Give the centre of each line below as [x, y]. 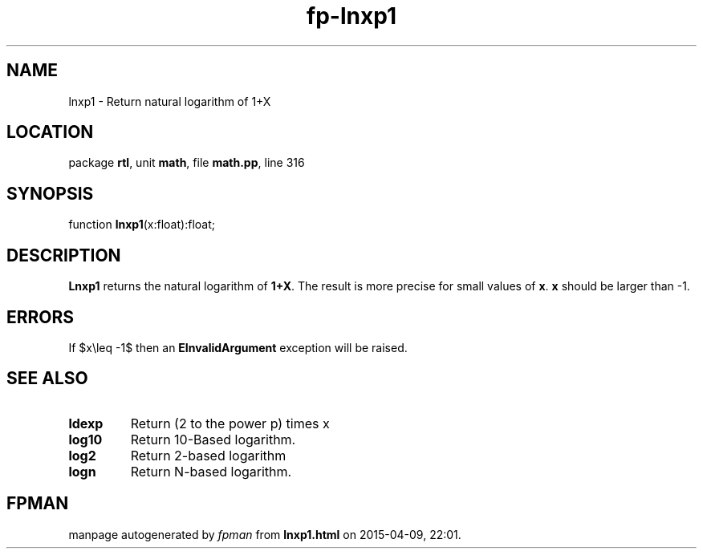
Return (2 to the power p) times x [230, 423]
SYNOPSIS [50, 193]
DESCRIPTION [64, 255]
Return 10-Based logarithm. [213, 439]
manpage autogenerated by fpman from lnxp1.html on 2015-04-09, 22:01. [265, 534]
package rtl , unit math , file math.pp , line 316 [187, 163]
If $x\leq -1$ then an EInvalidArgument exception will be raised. [238, 347]
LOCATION [50, 132]
